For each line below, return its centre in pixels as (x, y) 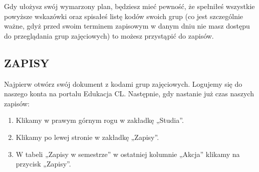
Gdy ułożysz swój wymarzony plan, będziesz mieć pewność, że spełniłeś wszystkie (129, 6)
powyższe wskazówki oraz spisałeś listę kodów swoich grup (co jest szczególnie (124, 16)
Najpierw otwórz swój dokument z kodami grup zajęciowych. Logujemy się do (123, 83)
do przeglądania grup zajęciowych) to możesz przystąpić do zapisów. (109, 35)
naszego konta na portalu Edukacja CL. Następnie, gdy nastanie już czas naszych (129, 94)
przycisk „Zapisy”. (43, 164)
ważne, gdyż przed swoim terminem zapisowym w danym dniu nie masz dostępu (127, 26)
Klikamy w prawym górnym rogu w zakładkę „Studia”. (100, 120)
